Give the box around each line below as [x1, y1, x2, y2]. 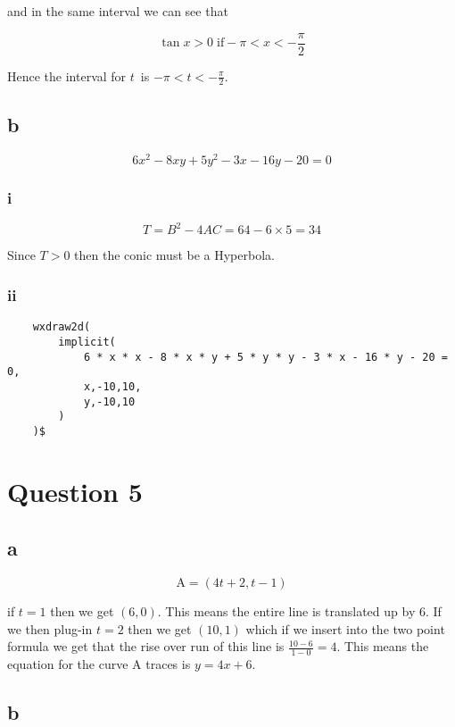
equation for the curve [7, 655, 128, 673]
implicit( [58, 335, 116, 348]
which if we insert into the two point [245, 619, 445, 638]
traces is [145, 655, 191, 673]
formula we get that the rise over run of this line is [7, 637, 285, 656]
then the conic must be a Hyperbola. [74, 246, 275, 264]
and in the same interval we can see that [7, 2, 228, 20]
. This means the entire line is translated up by [157, 602, 416, 621]
